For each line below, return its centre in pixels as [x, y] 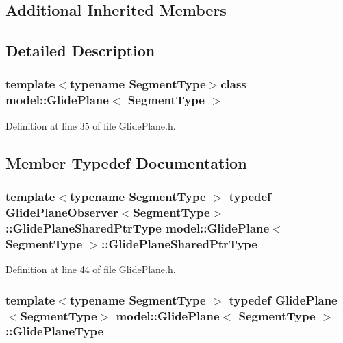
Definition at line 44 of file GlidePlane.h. [91, 269]
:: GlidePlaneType [55, 331]
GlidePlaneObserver [62, 212]
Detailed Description [80, 50]
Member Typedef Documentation [126, 162]
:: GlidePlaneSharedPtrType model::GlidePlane [138, 227]
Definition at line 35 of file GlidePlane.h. [91, 125]
